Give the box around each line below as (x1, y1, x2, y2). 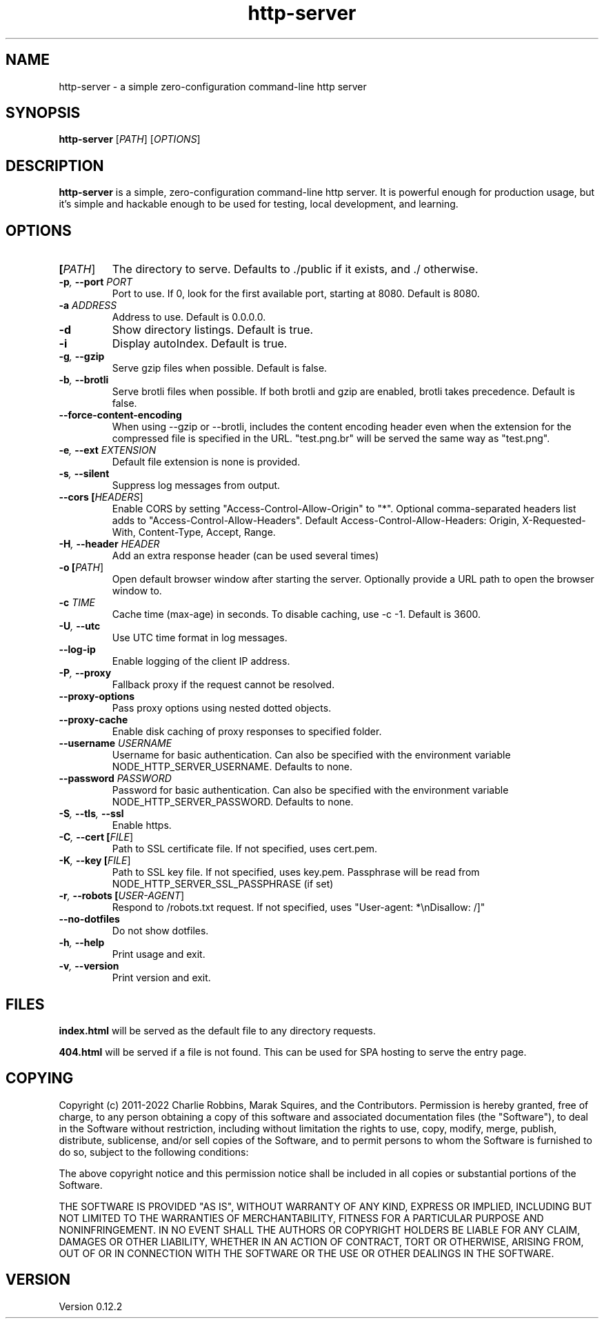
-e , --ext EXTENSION (59, 444, 157, 457)
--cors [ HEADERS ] (59, 491, 143, 503)
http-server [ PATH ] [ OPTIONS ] (59, 133, 201, 146)
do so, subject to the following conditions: (59, 1145, 249, 1158)
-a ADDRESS (59, 299, 117, 312)
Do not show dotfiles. (112, 925, 209, 937)
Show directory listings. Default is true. (112, 323, 314, 337)
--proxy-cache (59, 714, 128, 726)
